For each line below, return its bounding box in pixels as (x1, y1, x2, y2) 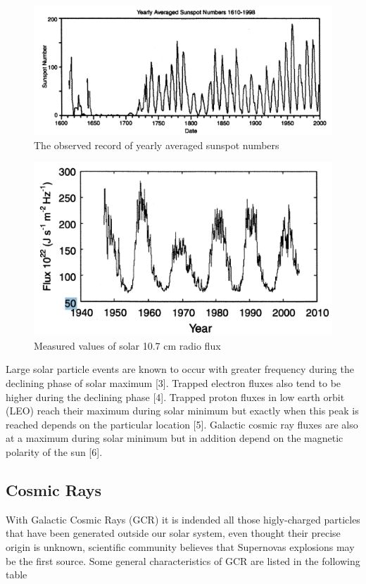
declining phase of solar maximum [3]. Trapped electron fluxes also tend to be (6, 376, 341, 390)
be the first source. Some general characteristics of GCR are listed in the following (6, 553, 360, 568)
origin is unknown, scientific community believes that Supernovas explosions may (6, 539, 355, 554)
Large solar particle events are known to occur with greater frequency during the (6, 362, 354, 376)
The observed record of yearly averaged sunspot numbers (34, 137, 279, 152)
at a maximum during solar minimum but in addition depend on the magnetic (6, 431, 343, 445)
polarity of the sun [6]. (6, 444, 103, 459)
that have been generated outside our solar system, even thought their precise (6, 526, 341, 540)
